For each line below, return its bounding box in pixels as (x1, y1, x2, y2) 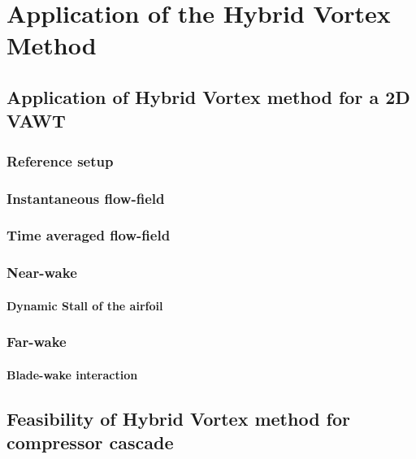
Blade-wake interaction (6, 366, 138, 383)
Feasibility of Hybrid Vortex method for (6, 405, 351, 431)
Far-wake (6, 331, 67, 352)
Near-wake (6, 262, 77, 283)
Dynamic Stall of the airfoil (6, 297, 163, 314)
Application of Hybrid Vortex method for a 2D (6, 84, 410, 109)
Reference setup (6, 150, 114, 171)
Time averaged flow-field (6, 225, 171, 245)
